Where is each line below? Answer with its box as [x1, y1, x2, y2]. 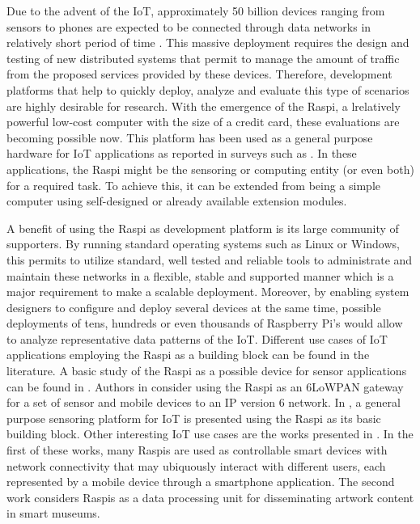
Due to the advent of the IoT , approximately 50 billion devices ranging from [6, 2, 385, 19]
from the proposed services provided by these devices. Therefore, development [6, 65, 392, 82]
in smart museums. [6, 505, 100, 522]
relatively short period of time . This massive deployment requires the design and [6, 34, 409, 51]
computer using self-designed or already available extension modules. [6, 192, 347, 209]
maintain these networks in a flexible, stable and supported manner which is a [6, 267, 394, 284]
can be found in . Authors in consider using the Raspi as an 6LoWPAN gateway [6, 378, 404, 395]
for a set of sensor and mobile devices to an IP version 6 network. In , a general [6, 394, 401, 411]
